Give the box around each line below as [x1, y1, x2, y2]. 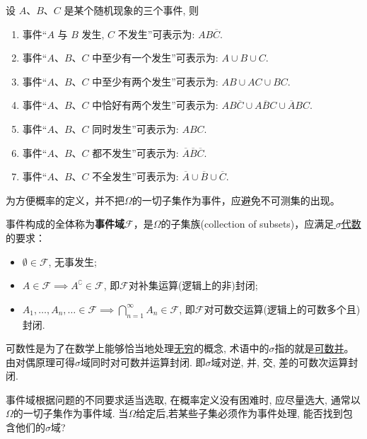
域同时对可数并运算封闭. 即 [81, 354, 206, 369]
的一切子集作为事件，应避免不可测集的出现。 [132, 192, 340, 207]
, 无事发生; [48, 254, 97, 269]
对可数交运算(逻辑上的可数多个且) [204, 301, 361, 316]
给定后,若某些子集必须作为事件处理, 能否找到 [136, 406, 343, 421]
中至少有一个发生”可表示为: [92, 50, 219, 65]
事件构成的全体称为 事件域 [6, 216, 124, 231]
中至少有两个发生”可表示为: [92, 74, 219, 88]
